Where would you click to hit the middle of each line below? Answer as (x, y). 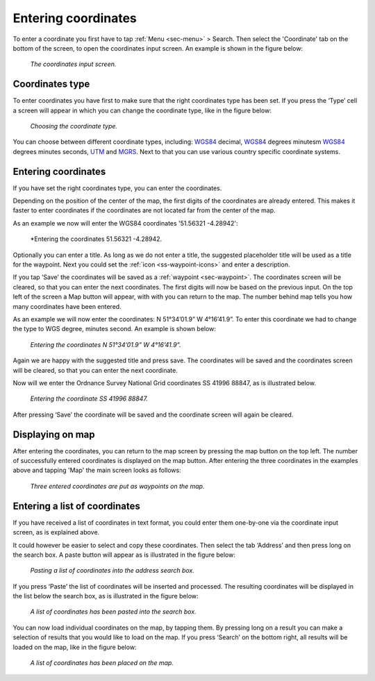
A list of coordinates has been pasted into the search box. (114, 612)
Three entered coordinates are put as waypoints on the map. (117, 486)
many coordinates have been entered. (67, 306)
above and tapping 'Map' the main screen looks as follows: (97, 470)
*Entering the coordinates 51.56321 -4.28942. (96, 239)
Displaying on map (54, 434)
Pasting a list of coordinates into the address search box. (112, 571)
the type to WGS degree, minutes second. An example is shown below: (115, 329)
